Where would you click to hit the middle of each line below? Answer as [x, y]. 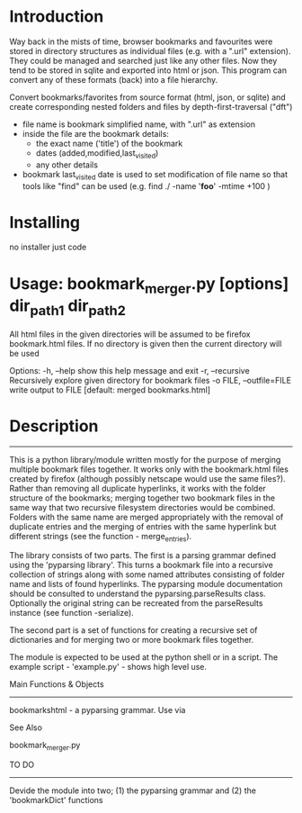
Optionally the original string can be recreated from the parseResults [136, 603]
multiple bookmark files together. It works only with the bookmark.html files [149, 469]
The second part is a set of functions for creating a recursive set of [133, 630]
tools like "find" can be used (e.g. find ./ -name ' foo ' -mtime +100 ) [147, 185]
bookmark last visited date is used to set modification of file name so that [155, 175]
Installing [45, 222]
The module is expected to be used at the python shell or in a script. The [144, 657]
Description [54, 426]
